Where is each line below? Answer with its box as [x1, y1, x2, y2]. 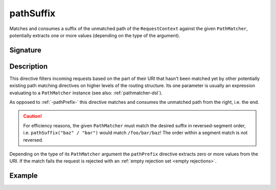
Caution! [23, 113, 42, 119]
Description [9, 62, 48, 71]
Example [9, 171, 38, 180]
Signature [9, 46, 42, 55]
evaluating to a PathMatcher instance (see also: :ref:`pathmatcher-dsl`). [9, 90, 163, 96]
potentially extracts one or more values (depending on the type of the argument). [9, 32, 180, 38]
